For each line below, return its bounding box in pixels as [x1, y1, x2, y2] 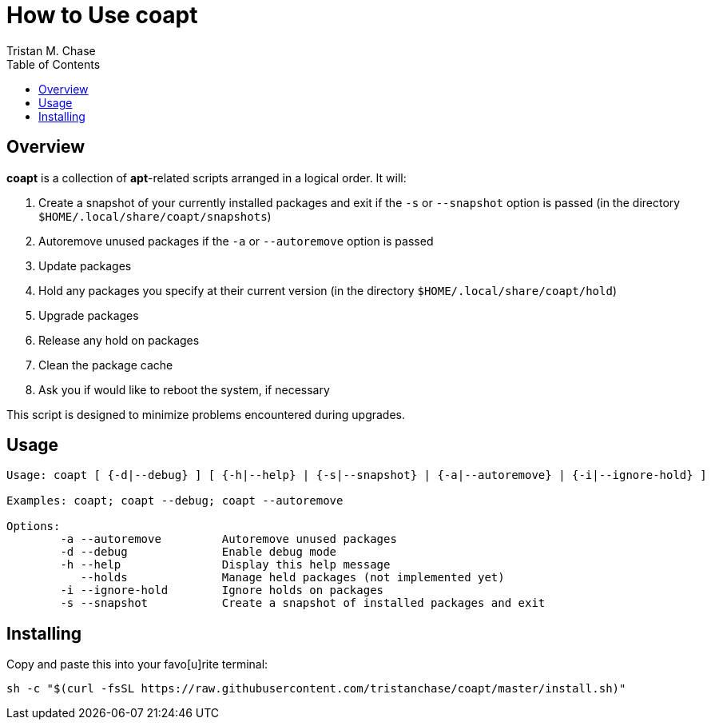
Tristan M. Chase [6, 43, 96, 58]
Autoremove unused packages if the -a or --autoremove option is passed [38, 233, 434, 248]
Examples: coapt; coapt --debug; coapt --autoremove [6, 494, 344, 508]
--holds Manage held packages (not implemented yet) [80, 571, 505, 584]
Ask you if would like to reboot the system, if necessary [38, 382, 330, 397]
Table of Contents [6, 57, 101, 71]
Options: [6, 520, 61, 533]
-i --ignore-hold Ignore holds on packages [60, 584, 384, 597]
